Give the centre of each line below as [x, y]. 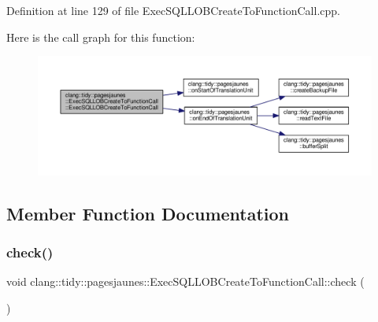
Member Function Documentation [148, 213]
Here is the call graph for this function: [101, 37]
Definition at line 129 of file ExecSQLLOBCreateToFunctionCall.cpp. [173, 10]
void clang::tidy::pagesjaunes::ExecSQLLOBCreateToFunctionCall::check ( [185, 281]
